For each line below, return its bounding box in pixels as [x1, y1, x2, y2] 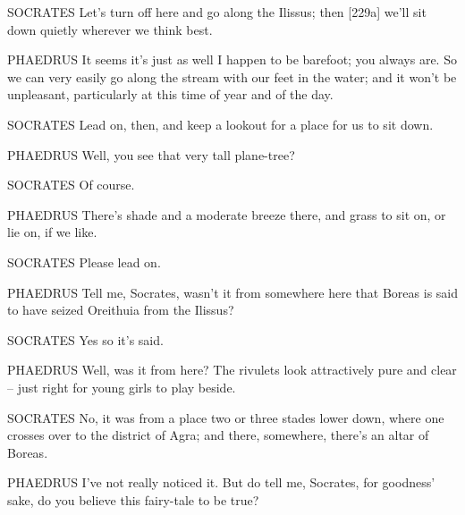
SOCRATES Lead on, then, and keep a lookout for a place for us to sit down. [7, 114, 434, 133]
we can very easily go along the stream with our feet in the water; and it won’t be [7, 67, 457, 86]
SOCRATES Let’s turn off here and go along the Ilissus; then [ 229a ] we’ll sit [7, 3, 427, 21]
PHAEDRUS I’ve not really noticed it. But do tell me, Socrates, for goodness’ [7, 473, 435, 492]
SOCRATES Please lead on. [7, 252, 161, 271]
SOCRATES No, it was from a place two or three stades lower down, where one [7, 408, 444, 426]
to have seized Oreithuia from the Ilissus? [7, 300, 234, 319]
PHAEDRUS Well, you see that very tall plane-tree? [7, 145, 295, 164]
